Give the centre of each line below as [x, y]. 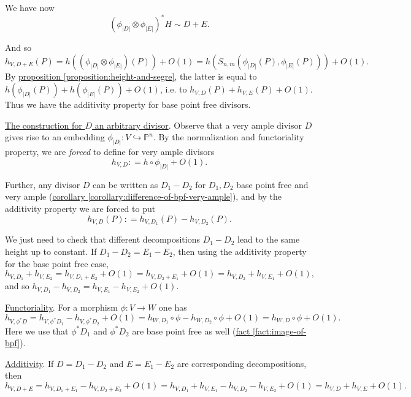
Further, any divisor [43, 184]
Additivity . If [29, 363]
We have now [30, 7]
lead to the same [268, 239]
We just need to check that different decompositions [102, 239]
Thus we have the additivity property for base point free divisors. [128, 104]
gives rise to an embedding [55, 137]
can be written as [125, 184]
